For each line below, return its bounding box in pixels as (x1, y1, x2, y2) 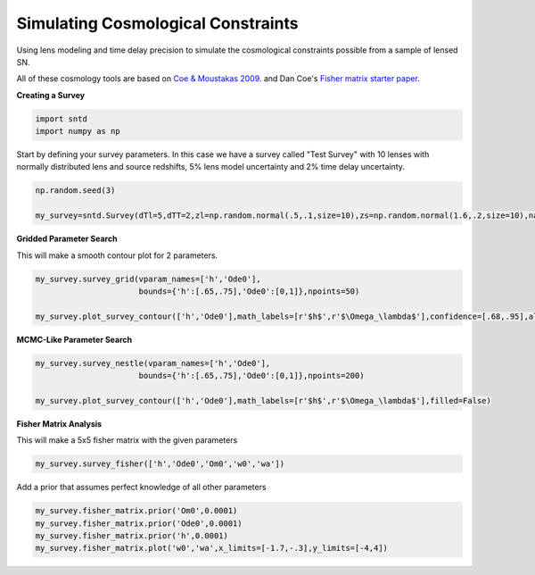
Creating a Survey (16, 89, 86, 100)
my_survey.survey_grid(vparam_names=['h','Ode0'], (35, 273, 262, 284)
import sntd (35, 113, 88, 124)
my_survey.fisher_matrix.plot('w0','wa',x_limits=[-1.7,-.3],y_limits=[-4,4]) (35, 543, 388, 554)
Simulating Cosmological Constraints (16, 13, 299, 33)
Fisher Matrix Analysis (16, 418, 103, 429)
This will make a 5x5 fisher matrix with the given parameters (16, 435, 238, 446)
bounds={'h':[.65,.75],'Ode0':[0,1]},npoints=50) (138, 286, 360, 296)
